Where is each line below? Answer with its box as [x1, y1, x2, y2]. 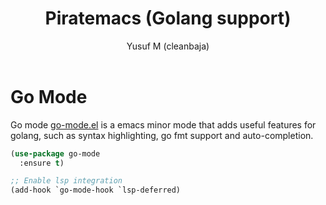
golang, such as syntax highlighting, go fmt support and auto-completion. [10, 129, 314, 141]
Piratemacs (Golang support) [44, 7, 292, 30]
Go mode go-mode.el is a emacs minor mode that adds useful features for [10, 118, 317, 131]
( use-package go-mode [10, 148, 101, 159]
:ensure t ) [19, 158, 65, 168]
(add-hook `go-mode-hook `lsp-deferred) [10, 185, 182, 196]
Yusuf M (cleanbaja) [126, 40, 210, 52]
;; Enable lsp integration [10, 176, 123, 186]
